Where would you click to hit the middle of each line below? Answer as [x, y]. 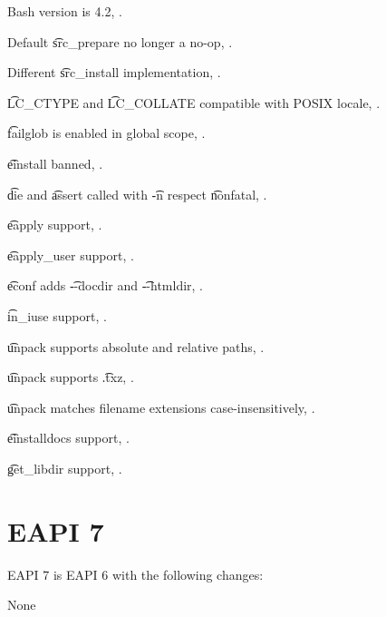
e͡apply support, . [55, 225]
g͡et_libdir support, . [65, 468]
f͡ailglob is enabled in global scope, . [106, 133]
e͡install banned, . [55, 163]
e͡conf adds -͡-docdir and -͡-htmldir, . [106, 285]
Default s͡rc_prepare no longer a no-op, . [120, 41]
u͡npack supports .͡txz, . [71, 377]
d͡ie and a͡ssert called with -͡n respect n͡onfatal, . [137, 194]
